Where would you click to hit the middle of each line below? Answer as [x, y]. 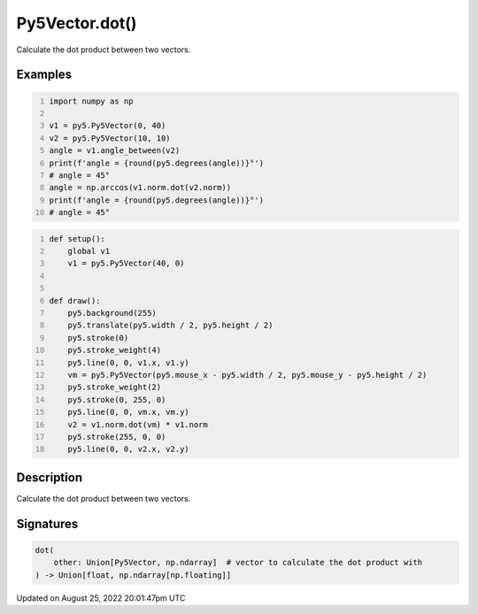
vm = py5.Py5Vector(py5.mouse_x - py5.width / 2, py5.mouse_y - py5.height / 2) [247, 375]
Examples [44, 75]
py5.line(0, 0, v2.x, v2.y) [128, 449]
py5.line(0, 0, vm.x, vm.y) [128, 412]
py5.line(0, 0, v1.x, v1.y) [128, 362]
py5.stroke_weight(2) [115, 388]
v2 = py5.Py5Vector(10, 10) [110, 138]
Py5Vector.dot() [77, 23]
